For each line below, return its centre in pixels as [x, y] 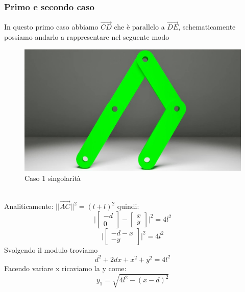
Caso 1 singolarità [53, 178]
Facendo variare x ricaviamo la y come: [65, 268]
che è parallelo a [139, 27]
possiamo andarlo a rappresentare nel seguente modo [87, 37]
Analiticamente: [29, 206]
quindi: [128, 206]
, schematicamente [207, 27]
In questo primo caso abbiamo [51, 27]
